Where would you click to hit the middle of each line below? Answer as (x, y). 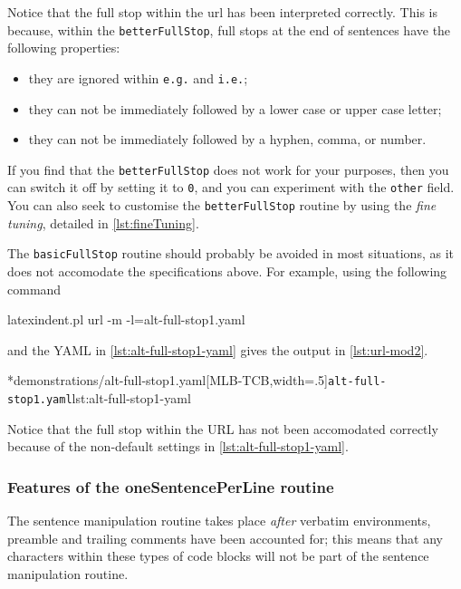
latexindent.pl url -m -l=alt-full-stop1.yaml (126, 319)
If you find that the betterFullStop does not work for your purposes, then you (228, 169)
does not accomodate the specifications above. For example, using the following (227, 270)
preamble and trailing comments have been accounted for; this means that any (225, 538)
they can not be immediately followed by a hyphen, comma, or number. (227, 139)
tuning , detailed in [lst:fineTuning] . (103, 222)
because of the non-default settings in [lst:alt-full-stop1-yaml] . (178, 446)
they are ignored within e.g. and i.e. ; (138, 77)
